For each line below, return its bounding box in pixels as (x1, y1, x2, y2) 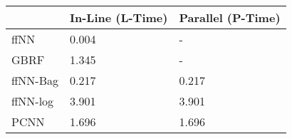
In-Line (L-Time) (69, 9, 168, 26)
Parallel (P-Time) (179, 9, 281, 26)
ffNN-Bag (11, 72, 58, 88)
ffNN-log (11, 93, 54, 109)
